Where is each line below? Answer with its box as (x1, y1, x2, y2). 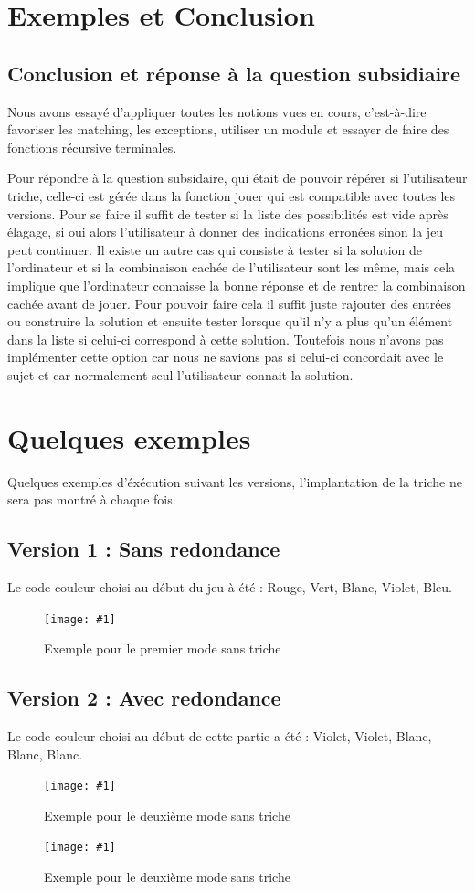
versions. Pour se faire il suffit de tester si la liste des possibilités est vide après (7, 204, 449, 223)
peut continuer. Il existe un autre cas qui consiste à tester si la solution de (7, 239, 423, 259)
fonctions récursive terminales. (7, 137, 177, 156)
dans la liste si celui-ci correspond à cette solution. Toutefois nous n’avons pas (7, 329, 444, 348)
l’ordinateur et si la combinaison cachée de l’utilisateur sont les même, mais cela (7, 258, 456, 277)
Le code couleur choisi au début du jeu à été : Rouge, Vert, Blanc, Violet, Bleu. (7, 578, 453, 596)
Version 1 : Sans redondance (7, 535, 280, 563)
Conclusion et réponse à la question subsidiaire (7, 58, 461, 87)
